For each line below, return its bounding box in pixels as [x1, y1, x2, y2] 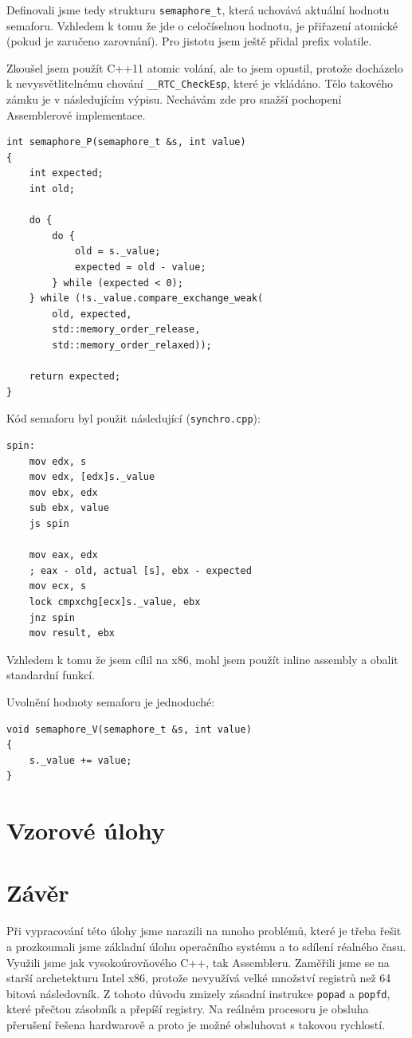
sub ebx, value [29, 502, 109, 514]
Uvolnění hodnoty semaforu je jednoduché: [6, 693, 215, 710]
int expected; [29, 167, 104, 179]
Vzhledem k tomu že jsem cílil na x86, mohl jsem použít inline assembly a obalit [6, 651, 398, 667]
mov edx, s [29, 455, 87, 467]
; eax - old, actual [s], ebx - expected [29, 564, 252, 576]
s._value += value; [29, 754, 132, 766]
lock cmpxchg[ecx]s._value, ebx [29, 596, 201, 607]
